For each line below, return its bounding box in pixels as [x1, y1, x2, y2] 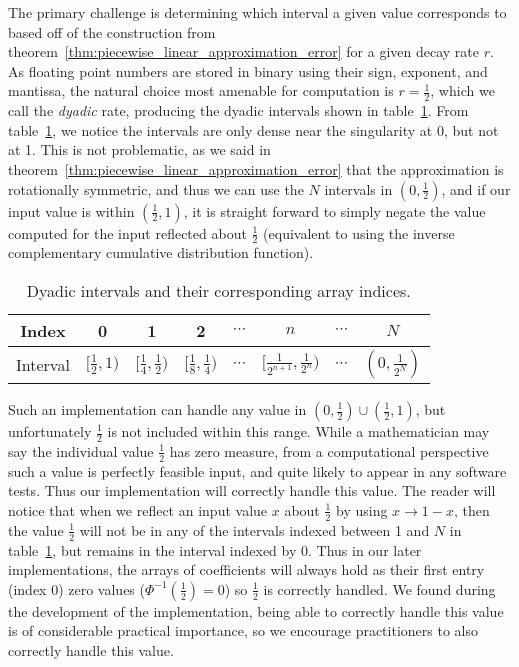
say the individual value [8, 440, 154, 461]
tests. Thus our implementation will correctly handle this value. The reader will [8, 480, 496, 501]
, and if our [441, 178, 511, 199]
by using [336, 499, 388, 520]
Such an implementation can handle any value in [8, 399, 307, 419]
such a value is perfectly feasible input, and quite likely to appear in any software [8, 460, 507, 481]
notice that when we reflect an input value [8, 499, 268, 520]
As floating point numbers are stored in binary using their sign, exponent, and [8, 60, 488, 81]
